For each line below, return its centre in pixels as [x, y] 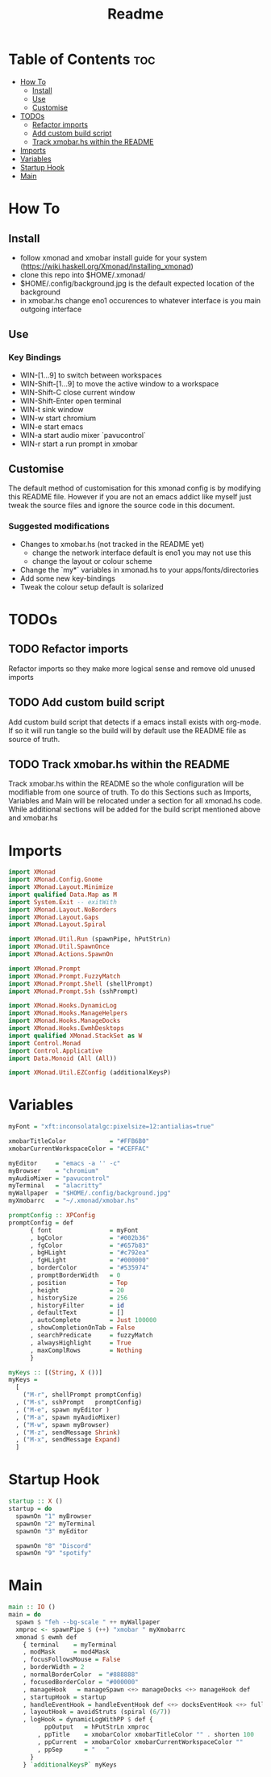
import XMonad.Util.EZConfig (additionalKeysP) [90, 1073]
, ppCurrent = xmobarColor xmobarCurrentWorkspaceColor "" [140, 1742]
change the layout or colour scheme [92, 561]
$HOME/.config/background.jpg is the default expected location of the [137, 283]
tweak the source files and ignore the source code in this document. [122, 506]
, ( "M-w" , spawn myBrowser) [63, 1425]
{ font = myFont [84, 1230]
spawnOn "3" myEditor [52, 1531]
